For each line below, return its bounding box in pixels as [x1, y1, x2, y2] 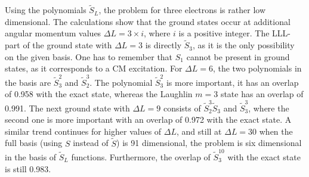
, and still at [177, 125, 222, 137]
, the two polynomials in [212, 62, 302, 74]
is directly [145, 39, 182, 51]
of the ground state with [23, 39, 112, 51]
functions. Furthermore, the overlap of [71, 150, 211, 163]
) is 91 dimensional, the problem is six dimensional [116, 136, 302, 149]
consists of [163, 101, 201, 114]
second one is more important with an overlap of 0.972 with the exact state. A [5, 113, 292, 126]
